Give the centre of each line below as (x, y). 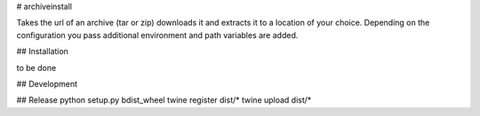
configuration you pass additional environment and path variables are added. (157, 35)
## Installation (42, 51)
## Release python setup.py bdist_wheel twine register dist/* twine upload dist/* (164, 100)
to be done (36, 67)
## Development (47, 83)
